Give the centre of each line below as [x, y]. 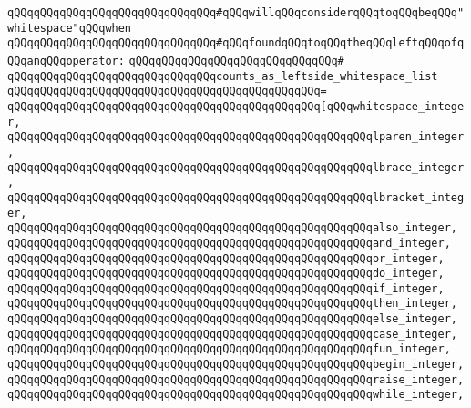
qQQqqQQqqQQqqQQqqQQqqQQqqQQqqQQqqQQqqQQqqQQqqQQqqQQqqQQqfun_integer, [229, 349]
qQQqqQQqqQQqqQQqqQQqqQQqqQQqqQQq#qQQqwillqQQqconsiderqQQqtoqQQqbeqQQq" [236, 13]
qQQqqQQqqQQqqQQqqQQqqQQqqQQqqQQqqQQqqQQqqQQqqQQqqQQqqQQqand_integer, [229, 243]
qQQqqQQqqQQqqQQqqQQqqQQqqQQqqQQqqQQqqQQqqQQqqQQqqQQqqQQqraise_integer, [236, 379]
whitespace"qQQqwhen [70, 28]
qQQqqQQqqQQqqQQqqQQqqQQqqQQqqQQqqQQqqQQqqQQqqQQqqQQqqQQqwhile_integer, [236, 395]
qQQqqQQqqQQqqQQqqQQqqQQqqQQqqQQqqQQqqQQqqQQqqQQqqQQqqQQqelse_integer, [232, 319]
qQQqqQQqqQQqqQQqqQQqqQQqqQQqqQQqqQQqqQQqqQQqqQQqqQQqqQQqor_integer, [226, 258]
